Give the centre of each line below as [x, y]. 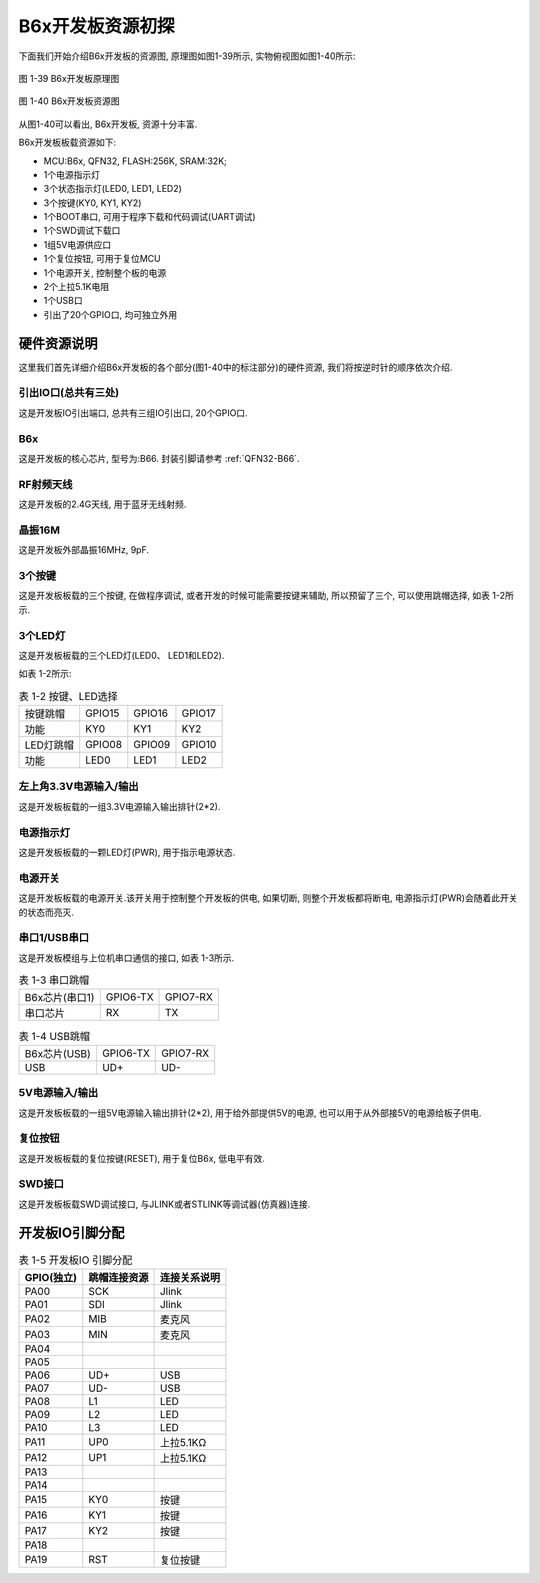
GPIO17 [198, 713]
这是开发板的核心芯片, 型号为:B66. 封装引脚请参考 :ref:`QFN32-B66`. [159, 458]
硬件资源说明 [58, 343]
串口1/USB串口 [54, 938]
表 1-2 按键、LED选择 [68, 696]
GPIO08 [104, 745]
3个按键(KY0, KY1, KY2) [92, 202]
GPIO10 [199, 745]
